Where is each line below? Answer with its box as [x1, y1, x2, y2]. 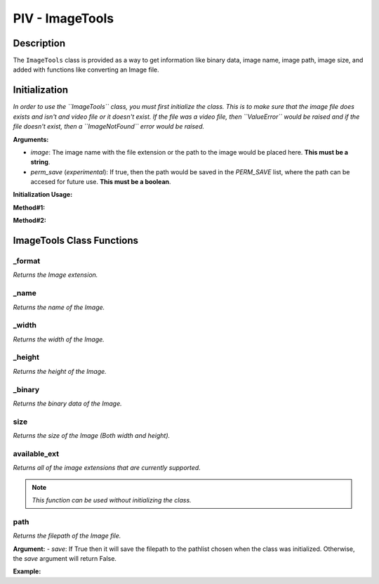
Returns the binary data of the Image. [13, 399, 122, 408]
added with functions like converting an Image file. [13, 65, 159, 74]
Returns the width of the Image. [13, 335, 105, 344]
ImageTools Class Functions [13, 235, 139, 247]
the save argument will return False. [13, 554, 117, 562]
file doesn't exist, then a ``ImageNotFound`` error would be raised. [13, 122, 205, 131]
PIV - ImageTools [13, 11, 114, 26]
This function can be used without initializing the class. [32, 496, 192, 505]
